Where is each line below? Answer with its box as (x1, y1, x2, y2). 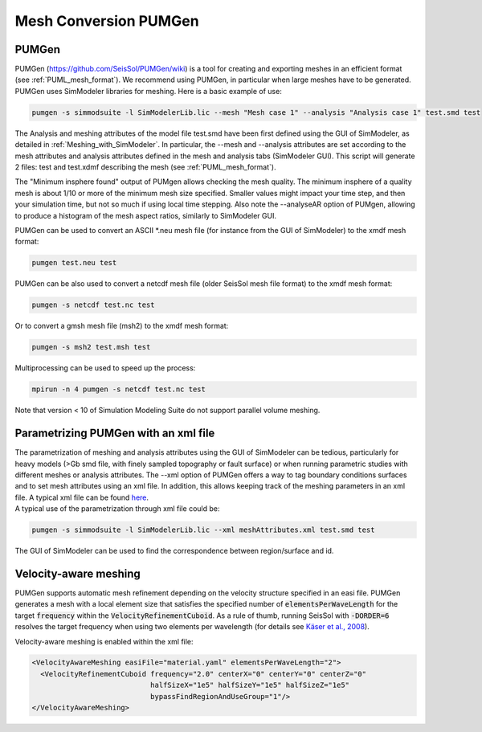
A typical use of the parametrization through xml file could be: (14, 504, 220, 513)
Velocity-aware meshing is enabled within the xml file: (14, 636, 194, 646)
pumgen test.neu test (31, 258, 117, 268)
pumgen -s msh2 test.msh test (31, 342, 151, 352)
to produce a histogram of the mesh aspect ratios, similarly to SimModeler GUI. (14, 211, 277, 220)
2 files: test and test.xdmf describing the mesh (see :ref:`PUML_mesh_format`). (14, 162, 276, 172)
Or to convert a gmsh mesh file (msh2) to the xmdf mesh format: (14, 321, 229, 331)
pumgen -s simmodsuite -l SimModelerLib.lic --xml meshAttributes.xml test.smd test (31, 525, 375, 534)
